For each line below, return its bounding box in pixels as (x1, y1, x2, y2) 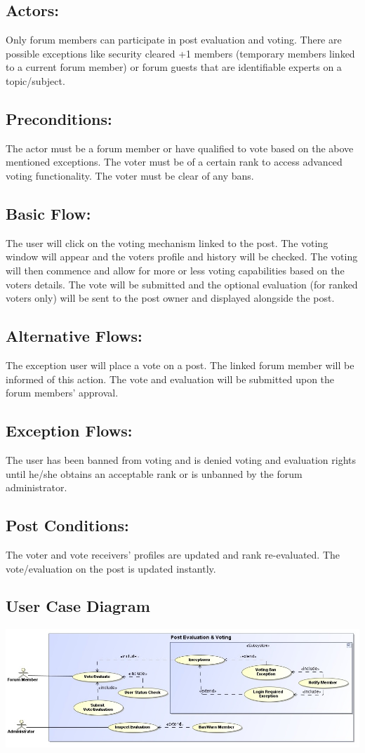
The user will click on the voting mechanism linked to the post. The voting (6, 235, 328, 250)
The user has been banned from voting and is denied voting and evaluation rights (6, 452, 357, 467)
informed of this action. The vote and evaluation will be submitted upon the (6, 371, 335, 386)
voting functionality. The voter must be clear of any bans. (6, 168, 254, 182)
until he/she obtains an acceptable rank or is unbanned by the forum (6, 466, 303, 481)
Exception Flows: (6, 420, 133, 441)
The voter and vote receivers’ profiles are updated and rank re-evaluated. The (6, 547, 340, 561)
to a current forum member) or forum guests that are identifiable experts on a (6, 60, 342, 74)
